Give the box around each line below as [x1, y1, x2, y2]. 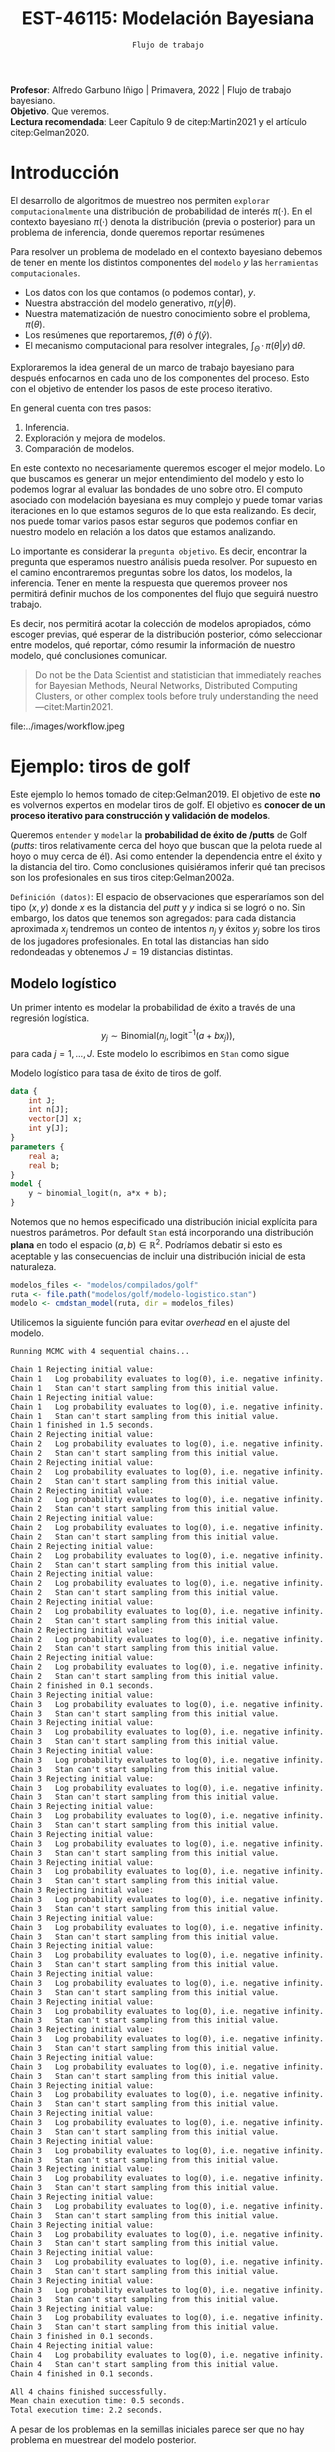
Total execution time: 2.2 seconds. [10, 2405, 163, 2416]
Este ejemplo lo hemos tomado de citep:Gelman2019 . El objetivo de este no [10, 788, 321, 800]
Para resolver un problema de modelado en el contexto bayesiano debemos [10, 245, 323, 257]
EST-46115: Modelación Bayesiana [21, 7, 315, 30]
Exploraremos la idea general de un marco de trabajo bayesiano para [10, 361, 295, 373]
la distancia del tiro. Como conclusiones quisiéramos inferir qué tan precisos [10, 860, 326, 872]
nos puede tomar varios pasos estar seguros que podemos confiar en [10, 515, 298, 527]
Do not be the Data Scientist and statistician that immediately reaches [34, 668, 322, 681]
